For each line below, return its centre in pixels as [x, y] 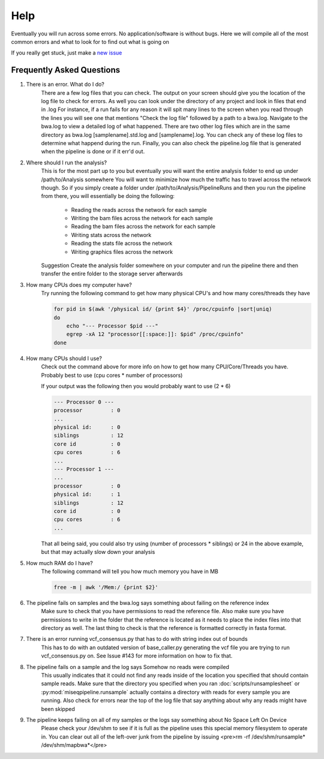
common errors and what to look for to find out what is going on [90, 41]
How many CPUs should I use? [64, 358]
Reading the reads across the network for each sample [139, 209]
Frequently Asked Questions [66, 70]
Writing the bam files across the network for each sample [142, 218]
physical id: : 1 [87, 494]
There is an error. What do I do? [65, 85]
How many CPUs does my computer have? [79, 284]
